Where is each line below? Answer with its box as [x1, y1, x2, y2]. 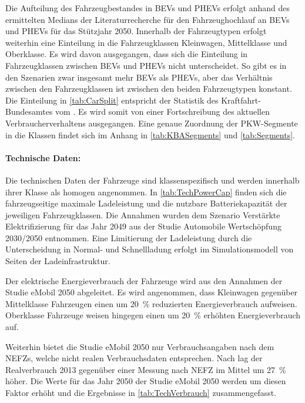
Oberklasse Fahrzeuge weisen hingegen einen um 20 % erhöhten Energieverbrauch [5, 309, 301, 321]
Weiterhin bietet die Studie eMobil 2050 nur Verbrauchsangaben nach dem [5, 340, 274, 352]
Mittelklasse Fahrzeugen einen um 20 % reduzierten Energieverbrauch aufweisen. [5, 297, 297, 309]
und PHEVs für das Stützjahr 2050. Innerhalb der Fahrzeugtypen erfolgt [5, 25, 267, 37]
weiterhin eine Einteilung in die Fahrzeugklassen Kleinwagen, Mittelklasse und [5, 36, 287, 48]
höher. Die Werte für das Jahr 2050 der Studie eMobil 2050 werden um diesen [5, 375, 286, 387]
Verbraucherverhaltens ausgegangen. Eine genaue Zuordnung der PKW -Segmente [5, 116, 298, 129]
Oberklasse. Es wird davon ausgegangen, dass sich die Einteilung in [5, 48, 248, 60]
